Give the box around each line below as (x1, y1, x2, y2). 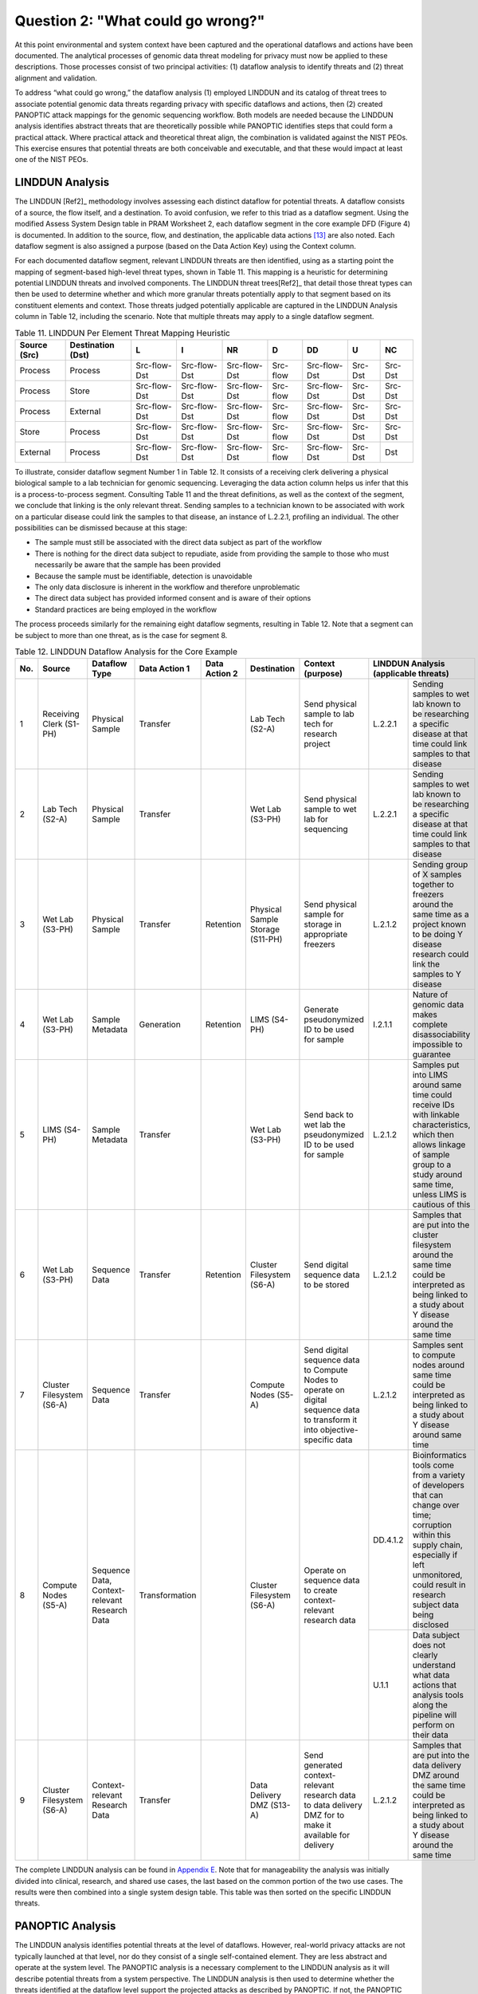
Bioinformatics (412, 1450, 467, 1461)
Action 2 (205, 668, 238, 680)
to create (304, 1584, 338, 1595)
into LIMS (412, 1070, 449, 1081)
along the (412, 1700, 448, 1711)
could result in (412, 1579, 466, 1590)
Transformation (139, 1590, 197, 1601)
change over (412, 1499, 460, 1511)
